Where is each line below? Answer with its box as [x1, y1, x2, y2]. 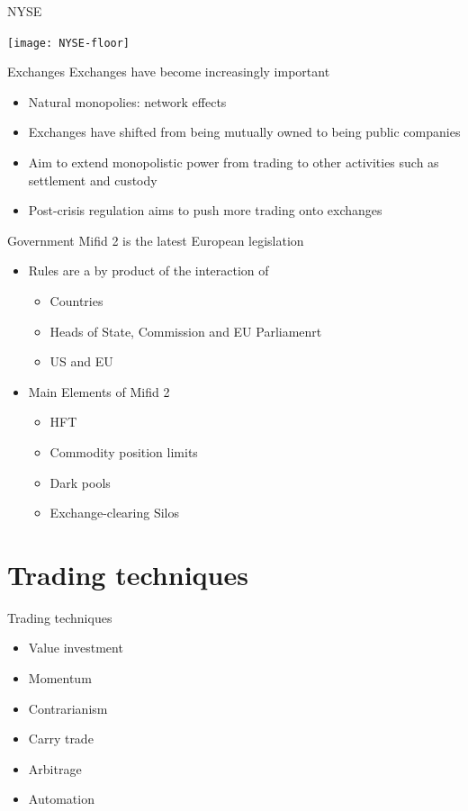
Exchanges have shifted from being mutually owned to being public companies [28, 122, 461, 141]
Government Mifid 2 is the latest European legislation [7, 230, 304, 249]
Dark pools [49, 473, 111, 491]
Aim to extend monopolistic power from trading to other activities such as [28, 153, 439, 172]
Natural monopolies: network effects [28, 92, 227, 111]
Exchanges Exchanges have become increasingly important [7, 62, 330, 81]
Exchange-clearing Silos [49, 503, 180, 522]
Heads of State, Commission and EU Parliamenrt [49, 321, 322, 340]
